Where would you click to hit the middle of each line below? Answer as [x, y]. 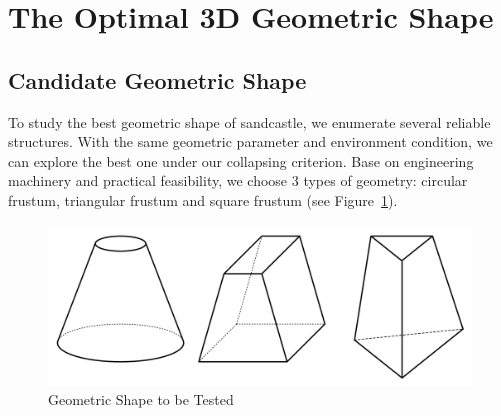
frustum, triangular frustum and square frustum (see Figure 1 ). [203, 199]
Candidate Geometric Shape [157, 79]
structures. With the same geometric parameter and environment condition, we [250, 141]
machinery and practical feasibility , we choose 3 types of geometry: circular [238, 180]
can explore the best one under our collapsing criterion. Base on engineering [241, 160]
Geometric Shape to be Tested [141, 398]
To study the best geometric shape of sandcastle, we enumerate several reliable [249, 121]
